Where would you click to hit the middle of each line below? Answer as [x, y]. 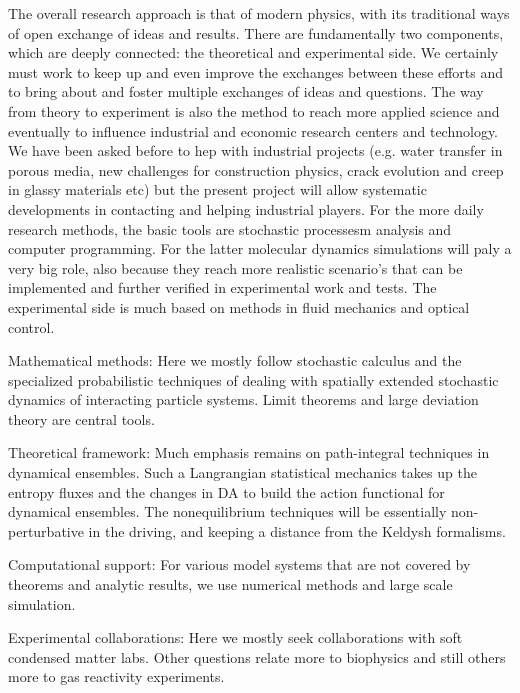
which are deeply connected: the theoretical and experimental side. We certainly [253, 52]
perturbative [46, 530]
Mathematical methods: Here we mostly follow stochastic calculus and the [235, 360]
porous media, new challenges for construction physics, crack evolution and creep [256, 169]
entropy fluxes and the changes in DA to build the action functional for [226, 491]
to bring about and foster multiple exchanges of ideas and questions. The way [246, 91]
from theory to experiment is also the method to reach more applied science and [254, 110]
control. [31, 326]
